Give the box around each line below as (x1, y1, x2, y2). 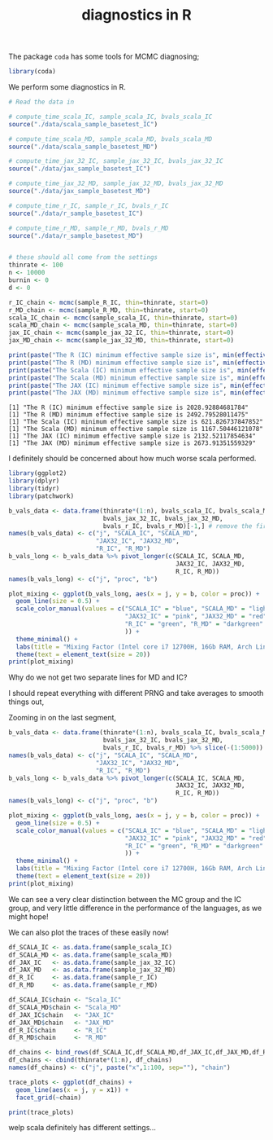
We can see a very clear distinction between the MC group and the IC (8, 894, 242, 904)
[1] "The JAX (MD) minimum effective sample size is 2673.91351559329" (8, 439, 256, 447)
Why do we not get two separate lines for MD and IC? (8, 672, 188, 682)
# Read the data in (8, 98, 75, 107)
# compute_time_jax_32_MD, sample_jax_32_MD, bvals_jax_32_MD (8, 179, 223, 188)
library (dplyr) (8, 477, 60, 486)
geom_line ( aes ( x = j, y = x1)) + (15, 1085, 129, 1094)
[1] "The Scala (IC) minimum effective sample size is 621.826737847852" (8, 418, 264, 426)
